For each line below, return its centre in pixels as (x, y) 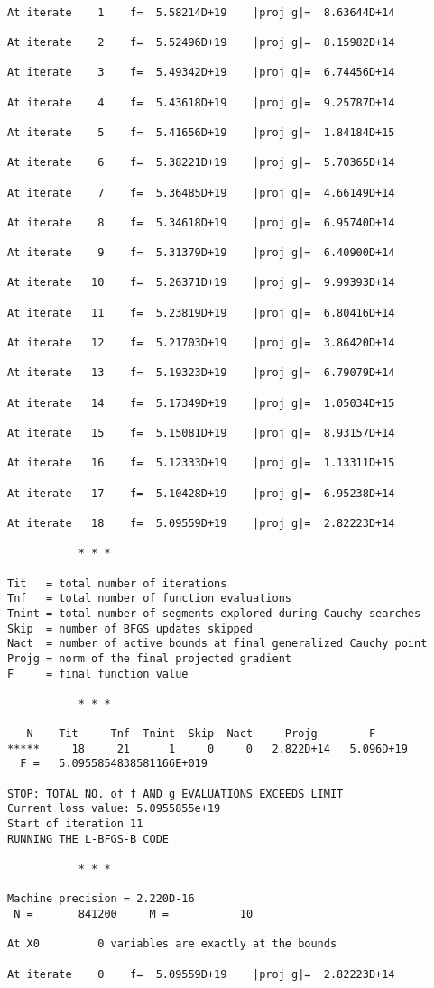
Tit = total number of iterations (117, 583)
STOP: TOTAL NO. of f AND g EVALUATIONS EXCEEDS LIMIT (175, 794)
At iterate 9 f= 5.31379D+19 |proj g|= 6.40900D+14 (201, 253)
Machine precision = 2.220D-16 (101, 899)
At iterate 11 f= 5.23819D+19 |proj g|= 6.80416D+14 (201, 313)
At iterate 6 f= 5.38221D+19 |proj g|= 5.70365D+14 (201, 163)
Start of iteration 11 (75, 824)
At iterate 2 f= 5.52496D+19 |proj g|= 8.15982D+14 (201, 42)
